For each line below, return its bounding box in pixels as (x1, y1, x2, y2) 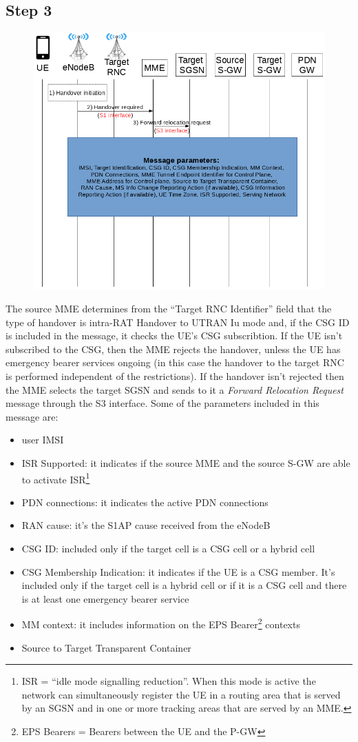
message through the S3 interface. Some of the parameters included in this (6, 396, 319, 410)
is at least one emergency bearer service (21, 591, 189, 605)
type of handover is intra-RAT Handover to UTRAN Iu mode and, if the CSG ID (6, 314, 350, 329)
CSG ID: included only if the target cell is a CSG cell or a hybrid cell (21, 541, 315, 556)
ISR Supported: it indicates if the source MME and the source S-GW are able (21, 455, 350, 470)
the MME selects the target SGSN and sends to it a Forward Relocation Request (6, 382, 344, 397)
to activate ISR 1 (21, 470, 90, 486)
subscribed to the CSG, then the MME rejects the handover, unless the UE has (6, 341, 341, 356)
